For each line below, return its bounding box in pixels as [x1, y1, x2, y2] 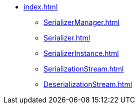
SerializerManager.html [43, 18, 120, 26]
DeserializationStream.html [43, 80, 132, 88]
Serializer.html [43, 33, 90, 42]
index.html [23, 2, 58, 11]
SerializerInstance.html [43, 49, 119, 57]
